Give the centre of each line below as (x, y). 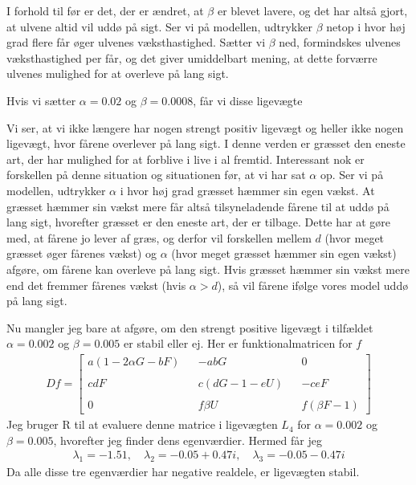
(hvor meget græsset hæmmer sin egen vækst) (284, 253)
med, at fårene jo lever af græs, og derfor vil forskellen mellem (159, 237)
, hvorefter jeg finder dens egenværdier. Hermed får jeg (188, 440)
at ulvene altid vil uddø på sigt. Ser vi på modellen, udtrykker (159, 26)
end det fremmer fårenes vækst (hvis (96, 285)
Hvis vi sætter (41, 100)
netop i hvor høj (366, 26)
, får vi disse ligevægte (248, 100)
